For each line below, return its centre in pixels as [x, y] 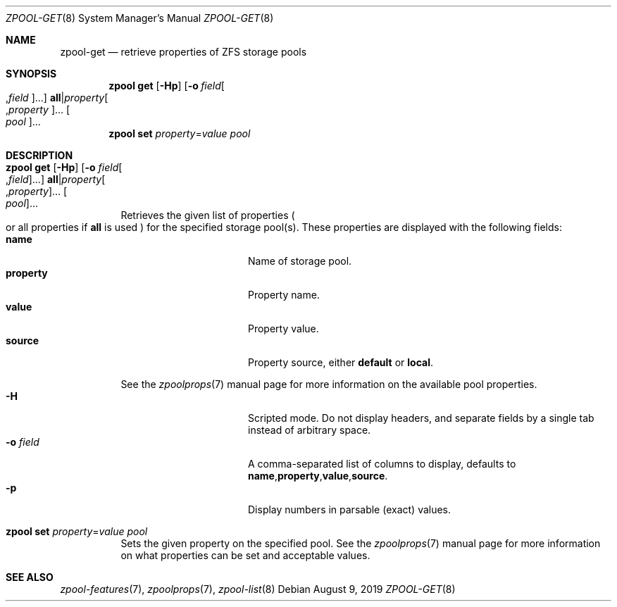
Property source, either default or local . [341, 362]
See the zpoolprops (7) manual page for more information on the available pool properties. [329, 384]
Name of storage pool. [300, 261]
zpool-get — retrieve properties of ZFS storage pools [183, 52]
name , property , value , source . [318, 476]
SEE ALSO [30, 577]
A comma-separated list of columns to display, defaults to [382, 464]
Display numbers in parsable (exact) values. [350, 509]
